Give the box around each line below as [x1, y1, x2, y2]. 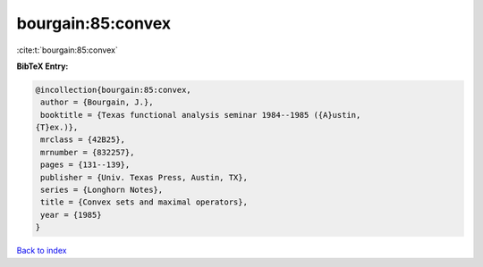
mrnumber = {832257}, [40, 147, 135, 157]
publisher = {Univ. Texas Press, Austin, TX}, [40, 172, 248, 182]
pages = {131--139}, [40, 160, 131, 170]
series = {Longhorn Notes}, [40, 185, 164, 196]
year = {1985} [40, 210, 102, 220]
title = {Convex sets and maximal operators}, [40, 197, 248, 207]
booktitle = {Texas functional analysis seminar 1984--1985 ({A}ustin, [40, 110, 361, 120]
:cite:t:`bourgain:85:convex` [16, 45, 118, 55]
